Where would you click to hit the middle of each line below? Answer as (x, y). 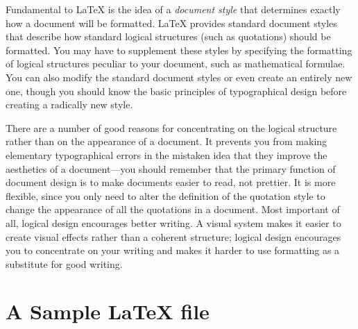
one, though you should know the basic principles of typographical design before (176, 91)
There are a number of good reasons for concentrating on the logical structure (171, 127)
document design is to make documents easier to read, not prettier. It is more (171, 182)
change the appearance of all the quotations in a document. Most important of (173, 209)
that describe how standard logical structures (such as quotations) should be (168, 36)
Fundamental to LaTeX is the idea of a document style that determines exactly (173, 9)
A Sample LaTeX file (108, 311)
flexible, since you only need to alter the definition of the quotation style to (165, 195)
